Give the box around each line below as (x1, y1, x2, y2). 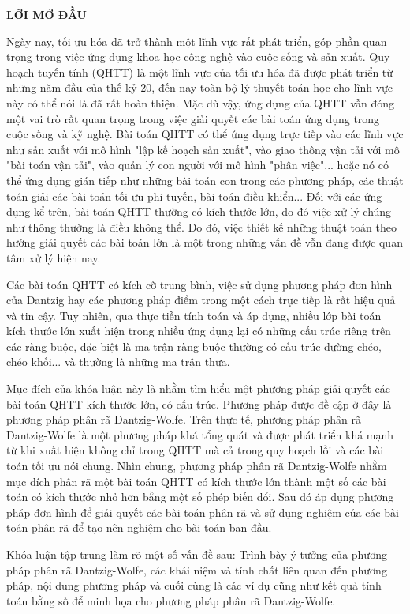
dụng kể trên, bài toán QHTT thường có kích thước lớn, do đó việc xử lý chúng (6, 203, 392, 220)
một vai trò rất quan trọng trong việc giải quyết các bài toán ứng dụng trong (6, 110, 380, 126)
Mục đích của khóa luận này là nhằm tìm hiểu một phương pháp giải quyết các (6, 380, 390, 397)
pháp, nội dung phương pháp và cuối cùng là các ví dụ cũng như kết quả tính (6, 577, 382, 593)
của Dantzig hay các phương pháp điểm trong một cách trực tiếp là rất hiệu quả (6, 292, 396, 308)
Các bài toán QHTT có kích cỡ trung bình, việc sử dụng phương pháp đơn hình (6, 276, 393, 292)
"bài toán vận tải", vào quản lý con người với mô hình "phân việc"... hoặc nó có (6, 156, 389, 173)
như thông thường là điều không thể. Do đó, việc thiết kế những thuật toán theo (6, 218, 397, 235)
